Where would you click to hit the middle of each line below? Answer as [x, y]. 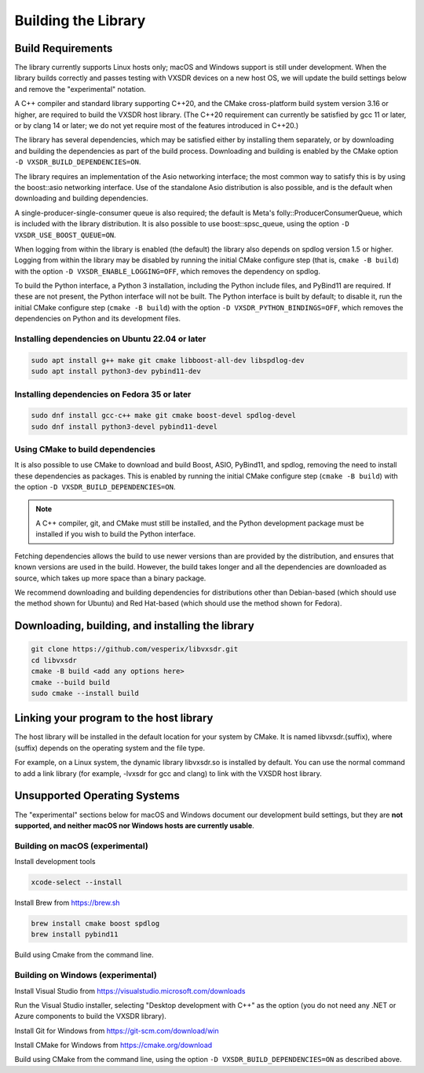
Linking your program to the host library [114, 718]
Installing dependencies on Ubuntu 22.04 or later [110, 339]
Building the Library [80, 20]
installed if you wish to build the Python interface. [116, 534]
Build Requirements [64, 48]
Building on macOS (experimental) [81, 846]
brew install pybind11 [75, 934]
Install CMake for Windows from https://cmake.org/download [113, 1046]
